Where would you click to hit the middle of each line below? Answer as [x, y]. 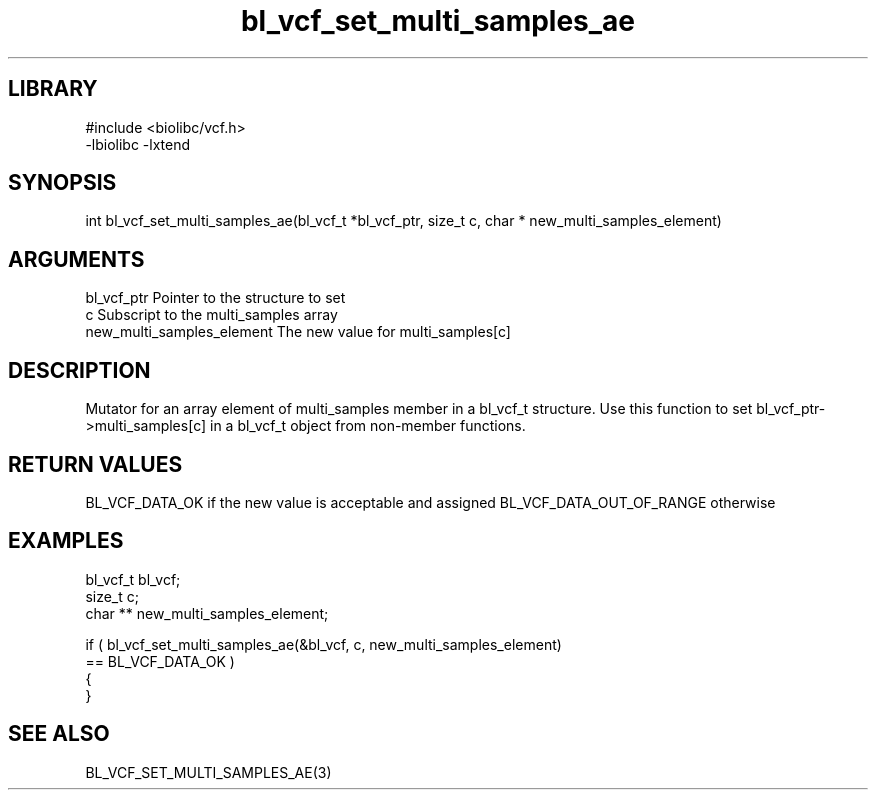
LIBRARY [53, 89]
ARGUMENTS [76, 259]
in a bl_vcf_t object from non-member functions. [368, 426]
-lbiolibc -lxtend [138, 144]
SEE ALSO [59, 734]
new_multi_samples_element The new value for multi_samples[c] [298, 332]
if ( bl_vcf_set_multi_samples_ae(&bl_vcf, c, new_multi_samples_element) [323, 644]
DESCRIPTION [79, 370]
